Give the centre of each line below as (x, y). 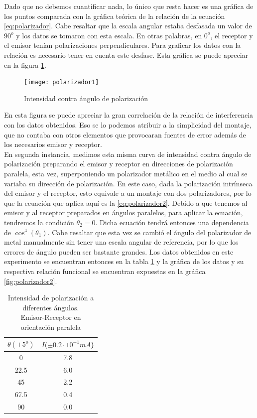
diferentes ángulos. (51, 307)
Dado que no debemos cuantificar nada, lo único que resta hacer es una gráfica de (129, 6)
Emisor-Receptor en (51, 317)
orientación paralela (51, 327)
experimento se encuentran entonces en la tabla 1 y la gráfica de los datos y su (124, 261)
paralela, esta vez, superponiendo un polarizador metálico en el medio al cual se (126, 173)
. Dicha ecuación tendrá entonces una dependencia (172, 222)
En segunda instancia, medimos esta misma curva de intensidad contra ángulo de (128, 154)
